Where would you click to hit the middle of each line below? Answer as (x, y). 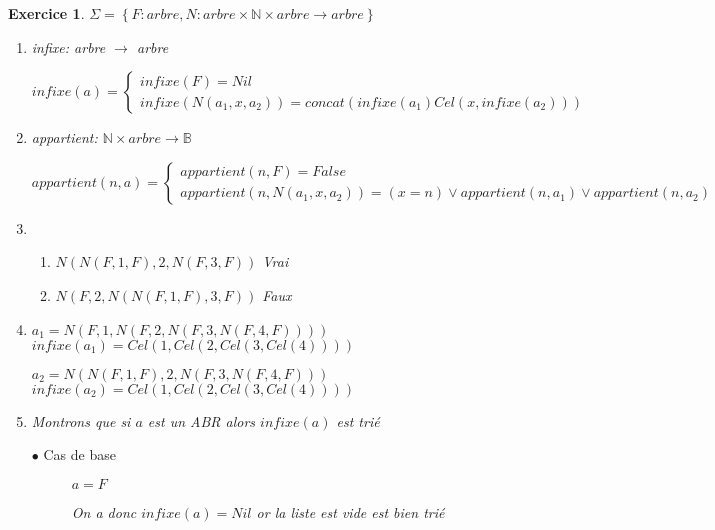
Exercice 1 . (46, 13)
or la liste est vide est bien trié (350, 511)
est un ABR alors (201, 420)
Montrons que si (81, 420)
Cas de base (79, 454)
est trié (358, 420)
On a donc (104, 511)
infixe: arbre (68, 46)
